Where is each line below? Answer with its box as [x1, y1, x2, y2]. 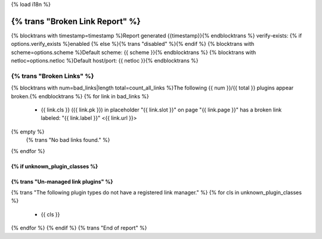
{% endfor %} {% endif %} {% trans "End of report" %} [11, 224, 147, 232]
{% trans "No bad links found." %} [26, 136, 110, 144]
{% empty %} [11, 128, 45, 135]
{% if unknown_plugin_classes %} [11, 163, 98, 170]
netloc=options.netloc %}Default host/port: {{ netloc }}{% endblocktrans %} [11, 57, 199, 64]
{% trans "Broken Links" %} [11, 72, 94, 80]
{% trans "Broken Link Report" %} [11, 16, 141, 26]
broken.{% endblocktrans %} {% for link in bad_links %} [11, 92, 149, 100]
